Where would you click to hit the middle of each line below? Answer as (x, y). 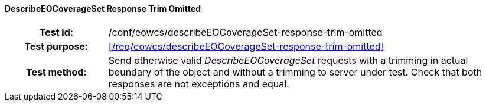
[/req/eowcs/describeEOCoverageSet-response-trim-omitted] (246, 46)
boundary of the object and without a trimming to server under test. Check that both (295, 72)
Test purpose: (56, 46)
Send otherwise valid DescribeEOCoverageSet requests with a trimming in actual (288, 60)
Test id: (56, 32)
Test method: (56, 72)
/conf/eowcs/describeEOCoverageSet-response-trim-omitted (245, 32)
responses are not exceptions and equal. (199, 83)
